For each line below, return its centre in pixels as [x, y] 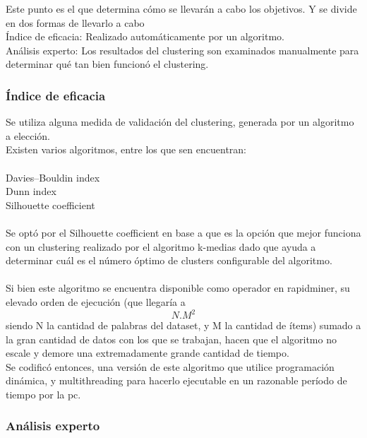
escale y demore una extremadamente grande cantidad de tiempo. [148, 353]
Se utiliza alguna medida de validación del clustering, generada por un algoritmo [180, 122]
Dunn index [31, 191]
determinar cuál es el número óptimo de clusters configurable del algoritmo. [169, 260]
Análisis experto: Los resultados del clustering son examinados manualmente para [182, 50]
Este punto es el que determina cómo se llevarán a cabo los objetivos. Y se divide [181, 8]
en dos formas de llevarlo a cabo [75, 22]
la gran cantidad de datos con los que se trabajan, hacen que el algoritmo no [171, 339]
